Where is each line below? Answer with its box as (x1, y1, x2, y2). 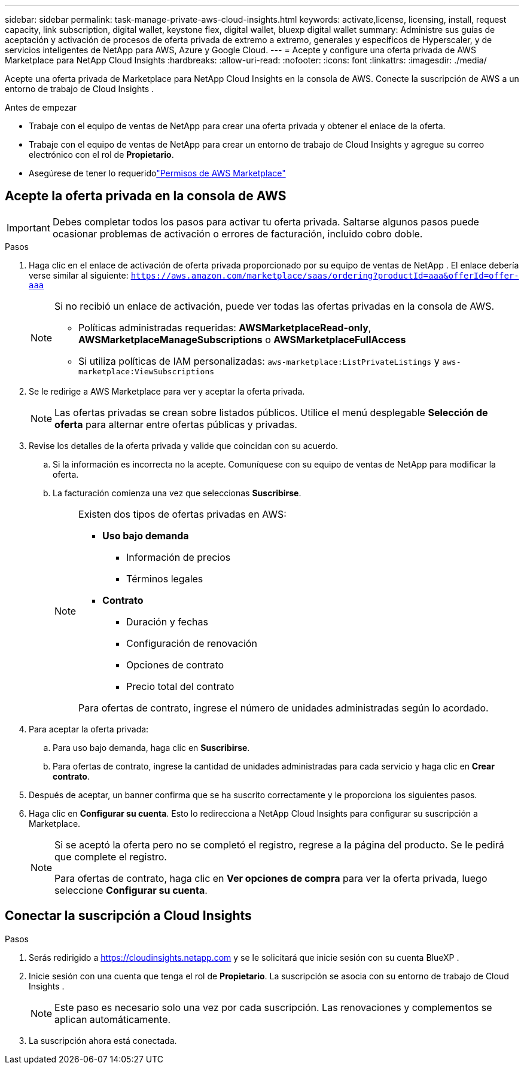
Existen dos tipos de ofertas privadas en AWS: (78, 508, 287, 520)
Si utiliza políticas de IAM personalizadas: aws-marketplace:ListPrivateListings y (78, 355, 440, 367)
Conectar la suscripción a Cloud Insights (5, 908, 252, 924)
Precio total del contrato (126, 680, 234, 692)
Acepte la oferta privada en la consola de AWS (5, 188, 287, 204)
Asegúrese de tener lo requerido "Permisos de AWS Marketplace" (29, 168, 286, 178)
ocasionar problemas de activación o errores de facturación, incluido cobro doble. (52, 227, 423, 240)
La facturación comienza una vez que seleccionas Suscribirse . (53, 487, 301, 498)
